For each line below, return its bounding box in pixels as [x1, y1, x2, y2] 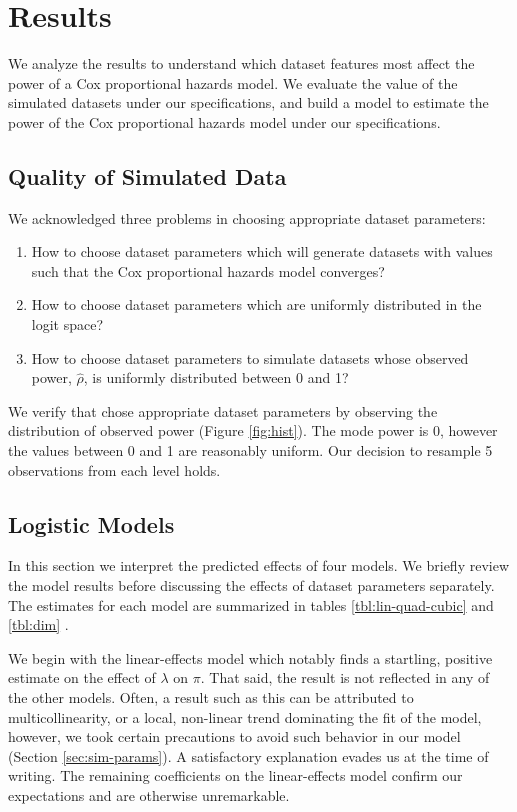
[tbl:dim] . [8, 614, 69, 635]
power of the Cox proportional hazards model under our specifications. [8, 111, 441, 132]
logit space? [31, 314, 104, 335]
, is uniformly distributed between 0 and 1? [83, 367, 349, 388]
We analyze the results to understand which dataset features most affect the [8, 53, 475, 74]
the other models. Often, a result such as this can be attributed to [8, 687, 414, 707]
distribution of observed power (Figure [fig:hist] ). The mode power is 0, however [8, 420, 498, 441]
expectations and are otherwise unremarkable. [8, 784, 290, 805]
